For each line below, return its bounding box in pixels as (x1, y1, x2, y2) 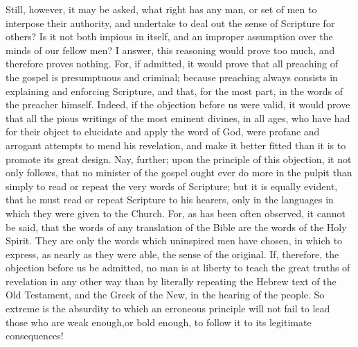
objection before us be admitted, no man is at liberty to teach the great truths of (6, 260, 350, 275)
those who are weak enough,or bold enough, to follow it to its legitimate (6, 314, 312, 329)
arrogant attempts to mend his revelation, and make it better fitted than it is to (6, 137, 346, 152)
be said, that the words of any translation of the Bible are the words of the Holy (6, 219, 347, 234)
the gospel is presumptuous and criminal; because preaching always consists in (6, 69, 338, 84)
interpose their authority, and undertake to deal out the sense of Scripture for (6, 15, 335, 30)
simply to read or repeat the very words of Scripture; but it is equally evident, (6, 178, 338, 193)
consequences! (6, 328, 64, 343)
